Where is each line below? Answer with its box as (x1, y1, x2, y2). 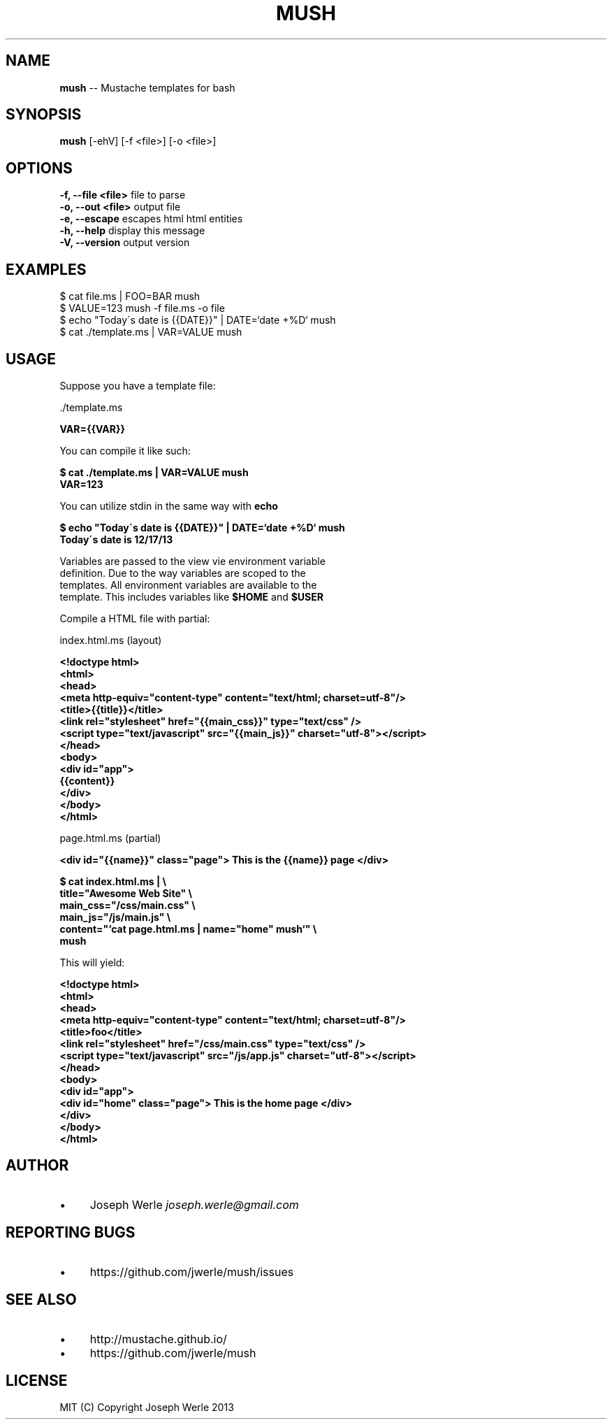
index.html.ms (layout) (59, 633, 162, 646)
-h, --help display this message (59, 224, 205, 237)
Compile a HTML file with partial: (59, 612, 210, 624)
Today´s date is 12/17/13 (59, 533, 173, 545)
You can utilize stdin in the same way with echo (59, 499, 278, 512)
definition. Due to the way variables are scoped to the (59, 566, 306, 579)
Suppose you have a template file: (59, 379, 216, 392)
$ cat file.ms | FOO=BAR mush (59, 290, 201, 303)
